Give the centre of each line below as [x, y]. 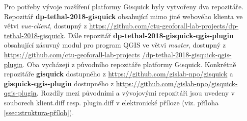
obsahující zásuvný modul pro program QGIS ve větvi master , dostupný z [115, 45]
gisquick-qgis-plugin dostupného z [59, 83]
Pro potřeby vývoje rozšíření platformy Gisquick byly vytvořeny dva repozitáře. [124, 6]
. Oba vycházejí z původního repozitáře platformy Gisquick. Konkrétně [129, 64]
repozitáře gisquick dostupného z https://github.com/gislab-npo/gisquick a [119, 74]
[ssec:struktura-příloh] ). [39, 112]
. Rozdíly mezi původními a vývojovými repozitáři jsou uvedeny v [136, 93]
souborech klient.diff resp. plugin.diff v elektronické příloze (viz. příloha [111, 102]
